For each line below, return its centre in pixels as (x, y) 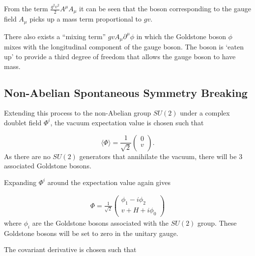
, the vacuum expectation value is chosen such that (127, 122)
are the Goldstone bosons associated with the (100, 223)
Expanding (20, 182)
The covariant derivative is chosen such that (70, 249)
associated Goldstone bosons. (48, 166)
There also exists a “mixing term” (55, 36)
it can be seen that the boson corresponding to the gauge (165, 8)
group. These (217, 223)
